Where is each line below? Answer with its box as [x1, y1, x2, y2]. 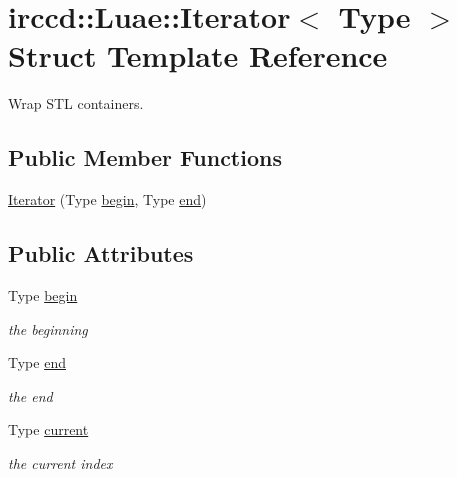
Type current [8, 419, 89, 440]
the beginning [8, 318, 88, 339]
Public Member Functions [8, 142, 282, 173]
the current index [8, 452, 113, 473]
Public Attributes [8, 238, 194, 269]
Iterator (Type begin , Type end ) [8, 189, 207, 210]
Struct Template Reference [8, 35, 388, 76]
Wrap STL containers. [8, 93, 144, 114]
